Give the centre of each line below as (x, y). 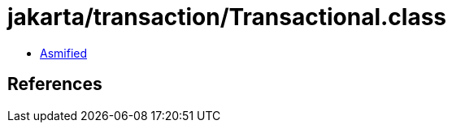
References (55, 84)
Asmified (64, 53)
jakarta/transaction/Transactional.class (227, 17)
